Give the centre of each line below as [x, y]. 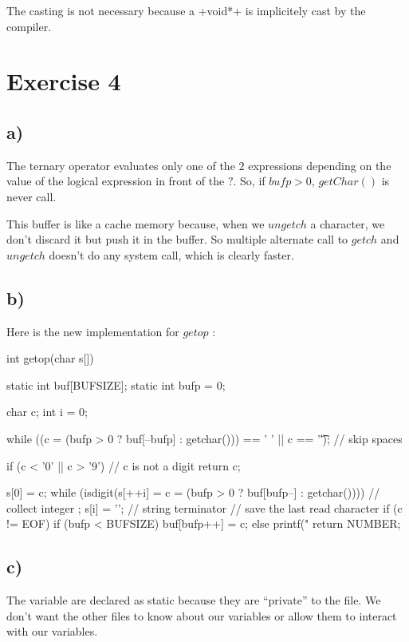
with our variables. [52, 631]
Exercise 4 [64, 81]
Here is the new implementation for [93, 331]
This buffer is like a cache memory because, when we [136, 223]
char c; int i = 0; [47, 412]
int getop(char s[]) [50, 358]
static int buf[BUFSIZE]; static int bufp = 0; [116, 384]
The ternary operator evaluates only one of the [121, 165]
